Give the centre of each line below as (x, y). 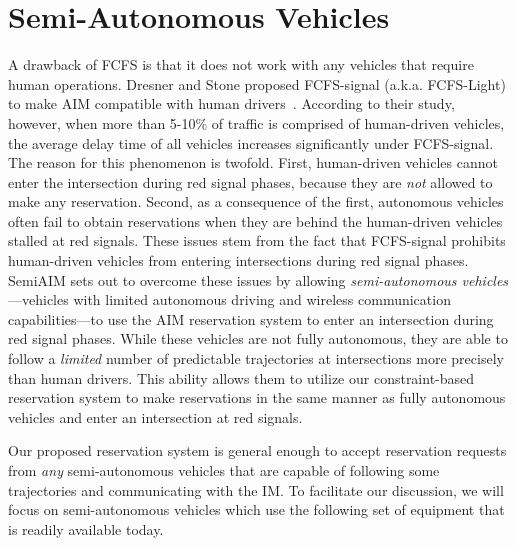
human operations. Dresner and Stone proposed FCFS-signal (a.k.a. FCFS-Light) (257, 83)
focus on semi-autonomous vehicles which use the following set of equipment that (256, 509)
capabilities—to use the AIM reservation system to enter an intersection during (251, 318)
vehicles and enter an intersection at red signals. (155, 416)
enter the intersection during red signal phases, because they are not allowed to (250, 181)
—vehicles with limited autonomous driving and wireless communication (229, 299)
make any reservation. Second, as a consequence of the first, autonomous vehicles (256, 201)
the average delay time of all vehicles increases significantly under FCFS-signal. (251, 142)
